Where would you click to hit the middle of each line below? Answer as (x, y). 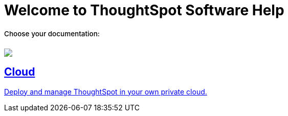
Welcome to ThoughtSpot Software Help (144, 10)
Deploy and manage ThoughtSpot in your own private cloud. (106, 91)
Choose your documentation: (52, 33)
